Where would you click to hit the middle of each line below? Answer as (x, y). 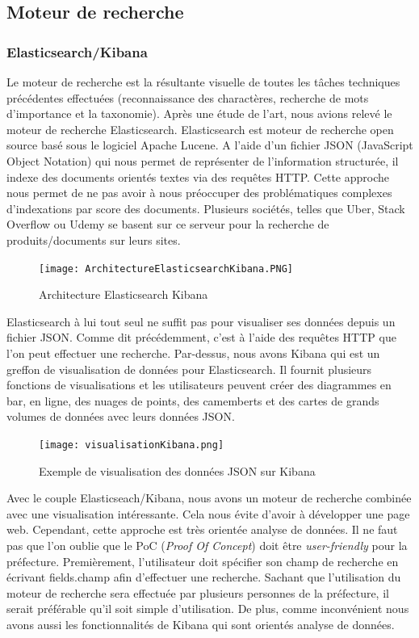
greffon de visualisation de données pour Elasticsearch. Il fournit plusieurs (189, 369)
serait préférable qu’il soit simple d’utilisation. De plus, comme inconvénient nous (208, 609)
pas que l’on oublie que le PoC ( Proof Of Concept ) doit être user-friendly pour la (207, 545)
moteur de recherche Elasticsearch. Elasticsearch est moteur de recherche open (200, 129)
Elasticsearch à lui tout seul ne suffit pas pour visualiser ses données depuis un (201, 321)
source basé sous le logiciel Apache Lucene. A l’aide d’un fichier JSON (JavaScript (210, 145)
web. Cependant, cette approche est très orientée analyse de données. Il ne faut (202, 529)
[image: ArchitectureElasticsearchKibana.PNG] (166, 269)
